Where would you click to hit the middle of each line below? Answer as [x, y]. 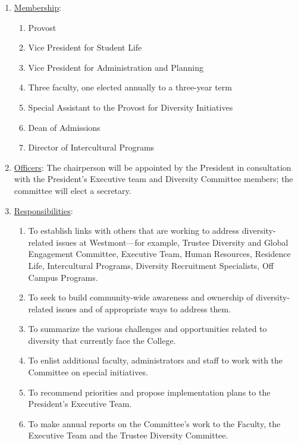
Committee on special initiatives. [88, 372]
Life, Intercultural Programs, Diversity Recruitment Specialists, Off [151, 265]
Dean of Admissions [64, 127]
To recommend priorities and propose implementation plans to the [149, 392]
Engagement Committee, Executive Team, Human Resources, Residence [159, 254]
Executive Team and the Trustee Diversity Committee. [128, 435]
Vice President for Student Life [85, 47]
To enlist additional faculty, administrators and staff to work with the [156, 360]
